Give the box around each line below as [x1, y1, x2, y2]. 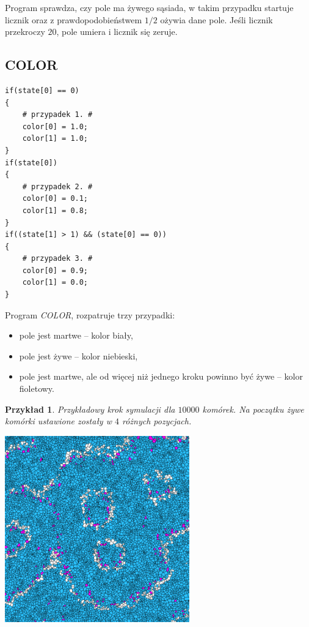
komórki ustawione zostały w [5, 415, 112, 427]
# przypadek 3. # [22, 254, 93, 263]
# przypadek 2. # [22, 182, 93, 191]
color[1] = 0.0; [22, 278, 89, 287]
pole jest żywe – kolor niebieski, [19, 349, 138, 362]
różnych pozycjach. [122, 415, 192, 427]
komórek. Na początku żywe [202, 402, 304, 415]
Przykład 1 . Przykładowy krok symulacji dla [5, 402, 175, 415]
